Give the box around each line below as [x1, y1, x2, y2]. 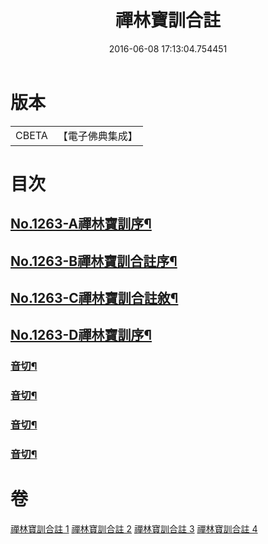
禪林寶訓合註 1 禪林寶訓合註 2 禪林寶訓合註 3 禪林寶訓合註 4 [10, 523, 258, 535]
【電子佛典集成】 [57, 129, 138, 143]
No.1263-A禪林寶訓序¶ [10, 216, 152, 233]
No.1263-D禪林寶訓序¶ [10, 327, 153, 344]
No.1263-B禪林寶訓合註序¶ [10, 252, 178, 270]
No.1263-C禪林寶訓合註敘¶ [10, 290, 179, 307]
